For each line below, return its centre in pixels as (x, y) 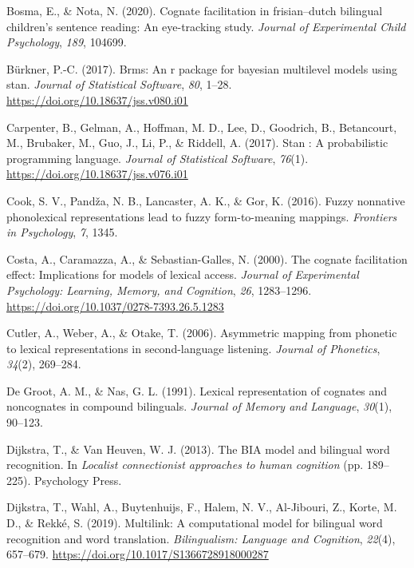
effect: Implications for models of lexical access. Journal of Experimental (183, 274)
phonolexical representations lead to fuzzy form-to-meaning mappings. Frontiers (202, 216)
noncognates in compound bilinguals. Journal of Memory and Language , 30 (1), (199, 406)
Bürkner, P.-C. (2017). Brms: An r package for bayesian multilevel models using (202, 68)
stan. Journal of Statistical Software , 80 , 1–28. (119, 84)
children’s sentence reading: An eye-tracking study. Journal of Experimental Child (206, 26)
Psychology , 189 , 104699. (67, 42)
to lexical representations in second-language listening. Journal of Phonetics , (193, 348)
